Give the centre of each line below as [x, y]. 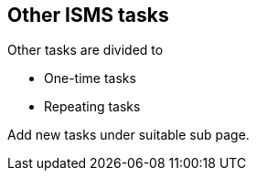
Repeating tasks [92, 107]
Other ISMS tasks [88, 15]
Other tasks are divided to [85, 50]
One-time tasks [90, 79]
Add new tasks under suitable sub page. [128, 135]
